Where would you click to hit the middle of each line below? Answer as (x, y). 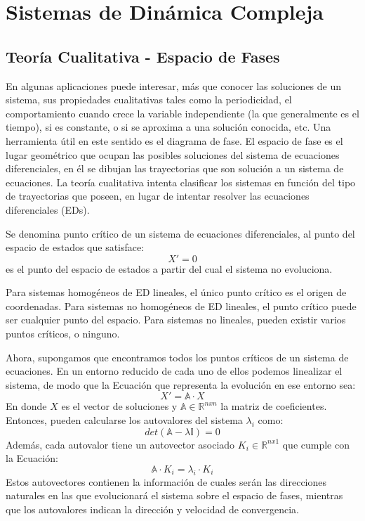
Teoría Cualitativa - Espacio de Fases (143, 56)
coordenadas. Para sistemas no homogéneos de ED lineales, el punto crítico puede (181, 305)
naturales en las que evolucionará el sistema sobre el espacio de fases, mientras (174, 495)
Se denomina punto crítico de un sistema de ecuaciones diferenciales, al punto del (180, 233)
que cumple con (316, 444)
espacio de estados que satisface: (75, 247)
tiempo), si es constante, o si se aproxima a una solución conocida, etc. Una (168, 127)
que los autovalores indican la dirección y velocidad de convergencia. (152, 509)
